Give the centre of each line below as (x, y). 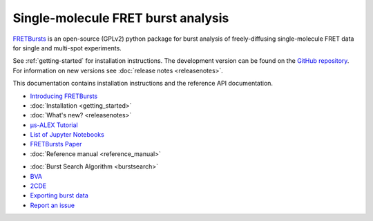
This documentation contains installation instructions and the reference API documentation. (143, 84)
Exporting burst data (59, 195)
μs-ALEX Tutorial (54, 125)
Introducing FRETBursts (64, 96)
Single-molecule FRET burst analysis (121, 18)
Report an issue (52, 205)
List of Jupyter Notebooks (67, 135)
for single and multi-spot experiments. (67, 48)
